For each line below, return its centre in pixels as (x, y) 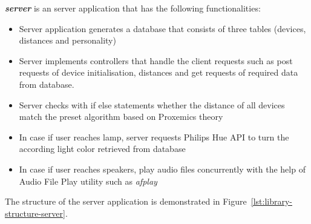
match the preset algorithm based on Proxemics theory (121, 117)
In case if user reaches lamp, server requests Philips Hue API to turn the (154, 137)
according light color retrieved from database (102, 149)
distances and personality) (67, 40)
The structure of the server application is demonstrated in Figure (126, 201)
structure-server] (35, 213)
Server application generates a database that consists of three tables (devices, (162, 28)
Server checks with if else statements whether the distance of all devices (152, 104)
